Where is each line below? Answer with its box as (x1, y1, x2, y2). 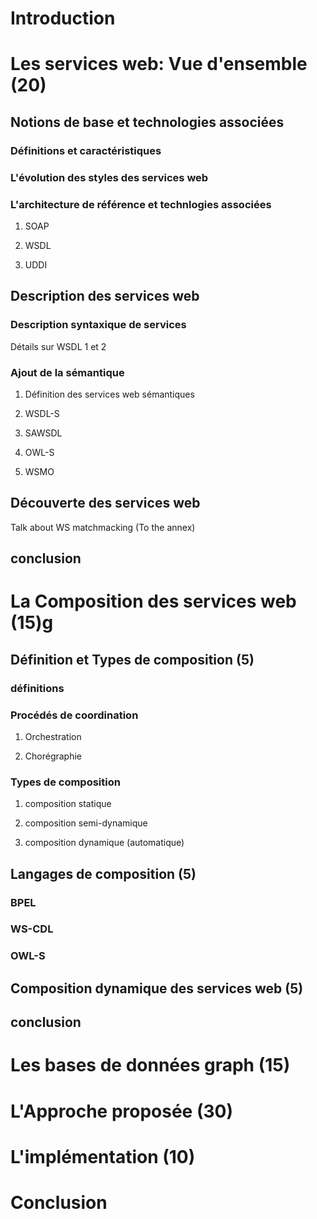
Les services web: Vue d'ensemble (10, 53, 308, 76)
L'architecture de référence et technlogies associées (10, 197, 272, 211)
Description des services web (10, 288, 200, 305)
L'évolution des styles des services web (10, 170, 209, 184)
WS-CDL (10, 922, 54, 936)
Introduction (10, 7, 116, 30)
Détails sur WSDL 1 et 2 (10, 340, 107, 352)
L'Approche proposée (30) (10, 1100, 233, 1122)
